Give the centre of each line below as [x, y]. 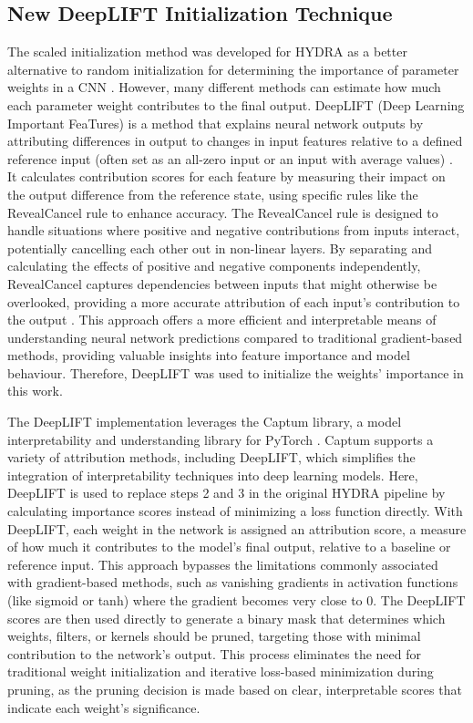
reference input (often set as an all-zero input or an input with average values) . [230, 158]
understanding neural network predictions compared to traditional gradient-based [235, 337]
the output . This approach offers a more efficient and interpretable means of [222, 320]
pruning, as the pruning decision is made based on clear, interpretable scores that [235, 689]
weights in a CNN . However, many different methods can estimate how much [224, 87]
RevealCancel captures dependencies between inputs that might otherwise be [222, 283]
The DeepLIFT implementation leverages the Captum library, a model [205, 422]
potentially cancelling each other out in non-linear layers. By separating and [220, 248]
